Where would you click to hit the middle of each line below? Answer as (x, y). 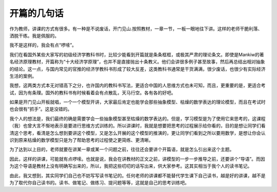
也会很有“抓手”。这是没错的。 (41, 109)
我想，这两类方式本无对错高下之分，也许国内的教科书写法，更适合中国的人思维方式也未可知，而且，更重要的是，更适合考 (137, 86)
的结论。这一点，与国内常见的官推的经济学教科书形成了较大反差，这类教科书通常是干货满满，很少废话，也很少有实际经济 (137, 69)
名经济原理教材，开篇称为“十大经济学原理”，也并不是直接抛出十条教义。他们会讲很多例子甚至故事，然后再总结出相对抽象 (137, 62)
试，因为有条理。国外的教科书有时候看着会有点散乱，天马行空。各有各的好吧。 (93, 93)
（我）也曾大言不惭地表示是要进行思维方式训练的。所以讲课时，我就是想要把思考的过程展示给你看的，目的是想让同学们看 (137, 126)
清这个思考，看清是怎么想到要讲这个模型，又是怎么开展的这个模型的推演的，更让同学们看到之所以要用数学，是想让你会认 (137, 133)
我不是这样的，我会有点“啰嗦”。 (43, 45)
